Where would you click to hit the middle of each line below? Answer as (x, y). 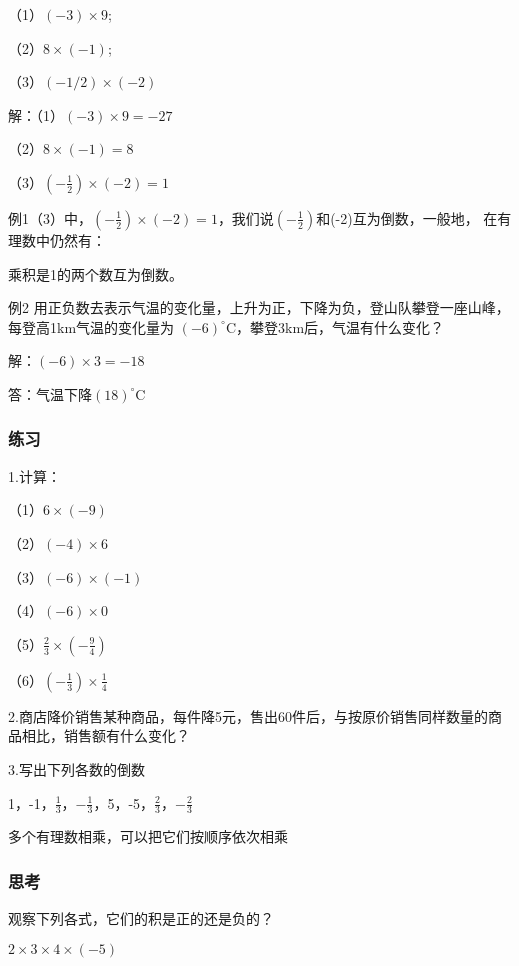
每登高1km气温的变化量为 (91, 326)
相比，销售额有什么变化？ (105, 735)
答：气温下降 (50, 393)
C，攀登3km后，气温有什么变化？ (335, 326)
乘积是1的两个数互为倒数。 (95, 273)
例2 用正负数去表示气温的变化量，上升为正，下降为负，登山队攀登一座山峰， (259, 307)
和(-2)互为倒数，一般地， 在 (407, 217)
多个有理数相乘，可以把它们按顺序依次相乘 (148, 836)
